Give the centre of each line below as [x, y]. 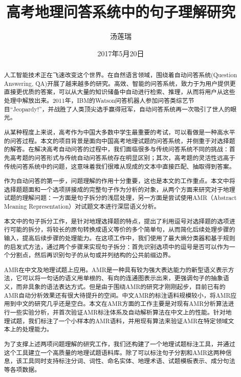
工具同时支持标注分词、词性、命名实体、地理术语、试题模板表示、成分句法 [129, 361]
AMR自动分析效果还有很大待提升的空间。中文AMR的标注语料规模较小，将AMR [117, 295]
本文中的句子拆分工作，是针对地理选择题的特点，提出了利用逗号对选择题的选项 [116, 221]
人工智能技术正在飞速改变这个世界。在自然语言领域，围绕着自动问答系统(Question [120, 75]
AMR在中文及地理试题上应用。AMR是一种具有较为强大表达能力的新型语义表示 [116, 269]
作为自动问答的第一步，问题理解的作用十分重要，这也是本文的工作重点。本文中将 [119, 181]
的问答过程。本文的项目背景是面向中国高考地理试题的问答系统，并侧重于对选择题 [119, 140]
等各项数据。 [22, 369]
